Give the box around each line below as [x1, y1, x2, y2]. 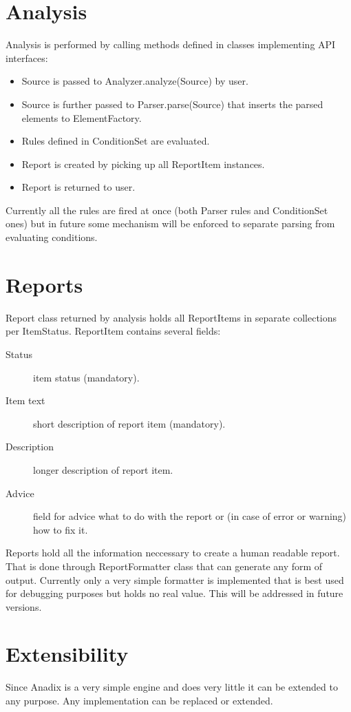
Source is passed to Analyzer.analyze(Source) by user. [21, 74, 248, 88]
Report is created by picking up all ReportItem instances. [21, 156, 265, 171]
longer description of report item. [33, 462, 173, 477]
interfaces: [6, 50, 48, 65]
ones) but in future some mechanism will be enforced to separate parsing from [6, 216, 335, 231]
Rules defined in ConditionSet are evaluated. [21, 134, 210, 148]
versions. [6, 599, 42, 614]
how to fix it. [33, 522, 88, 536]
